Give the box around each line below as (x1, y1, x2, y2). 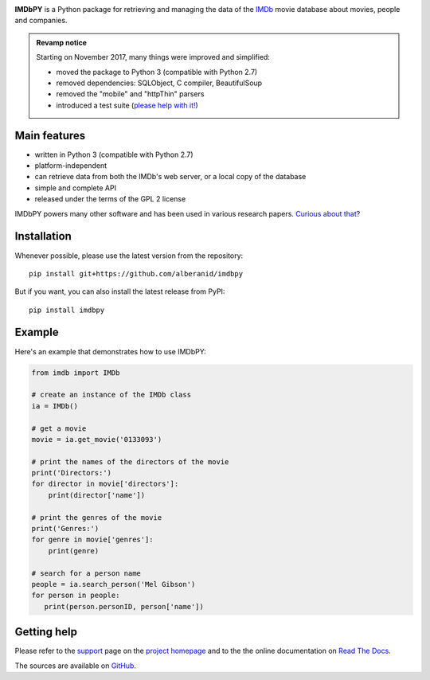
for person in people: (31, 591, 120, 600)
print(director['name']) (48, 490, 146, 499)
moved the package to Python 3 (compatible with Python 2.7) (56, 67, 258, 76)
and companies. (14, 16, 68, 25)
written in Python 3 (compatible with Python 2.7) (34, 150, 194, 159)
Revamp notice (36, 37, 88, 47)
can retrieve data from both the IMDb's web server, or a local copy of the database (34, 172, 307, 182)
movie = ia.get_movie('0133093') (31, 435, 162, 444)
